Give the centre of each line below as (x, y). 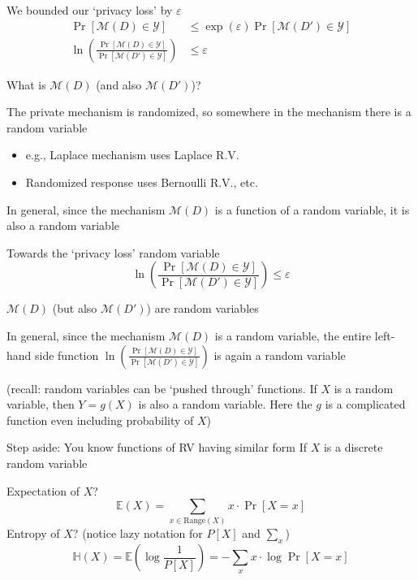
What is (26, 84)
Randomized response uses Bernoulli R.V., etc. (142, 182)
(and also (119, 84)
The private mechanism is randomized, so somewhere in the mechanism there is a (209, 112)
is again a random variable (280, 355)
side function (67, 355)
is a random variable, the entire (293, 335)
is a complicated (365, 404)
